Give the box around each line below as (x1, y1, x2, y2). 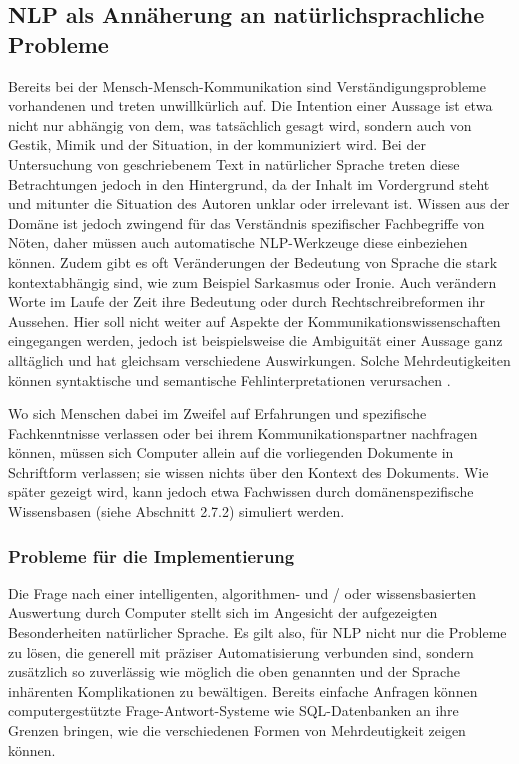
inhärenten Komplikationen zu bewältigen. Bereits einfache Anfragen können (8, 680, 478, 701)
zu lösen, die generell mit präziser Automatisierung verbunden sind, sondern (8, 641, 474, 662)
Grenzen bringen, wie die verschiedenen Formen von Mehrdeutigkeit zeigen (8, 720, 466, 741)
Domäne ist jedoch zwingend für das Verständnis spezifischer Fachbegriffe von (8, 212, 485, 233)
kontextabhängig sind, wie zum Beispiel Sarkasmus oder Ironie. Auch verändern (8, 271, 497, 292)
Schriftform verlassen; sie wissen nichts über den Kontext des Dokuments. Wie (8, 461, 489, 482)
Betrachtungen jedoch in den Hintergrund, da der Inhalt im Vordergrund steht (8, 173, 490, 194)
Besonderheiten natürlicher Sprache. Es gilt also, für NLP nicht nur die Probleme (8, 622, 507, 643)
